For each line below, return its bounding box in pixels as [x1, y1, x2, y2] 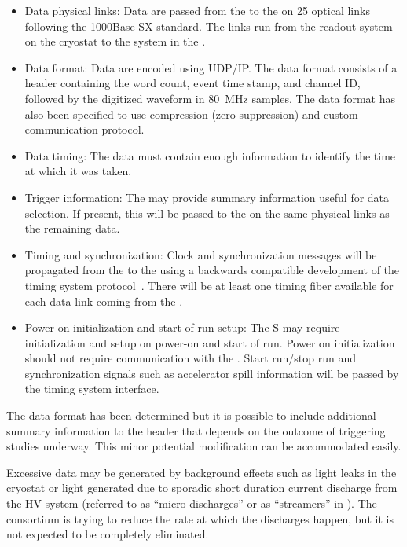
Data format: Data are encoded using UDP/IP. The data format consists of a [24, 59, 398, 75]
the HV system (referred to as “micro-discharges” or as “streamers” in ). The [6, 495, 377, 512]
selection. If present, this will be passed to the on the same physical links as [24, 204, 390, 221]
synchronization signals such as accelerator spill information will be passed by [24, 365, 399, 381]
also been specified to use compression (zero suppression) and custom [24, 105, 358, 122]
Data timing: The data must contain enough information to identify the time [24, 147, 396, 163]
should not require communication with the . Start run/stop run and [24, 350, 356, 366]
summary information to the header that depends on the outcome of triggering [6, 422, 386, 439]
